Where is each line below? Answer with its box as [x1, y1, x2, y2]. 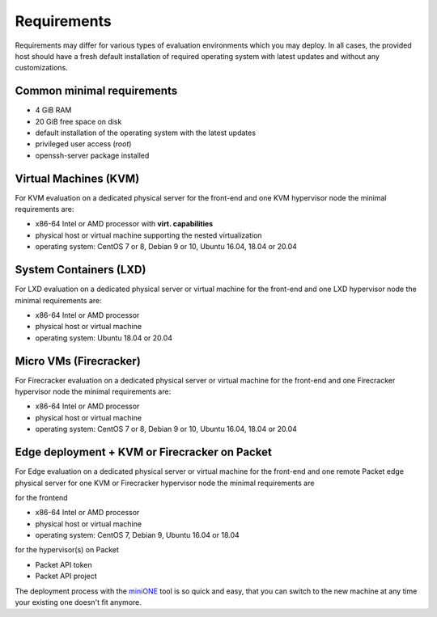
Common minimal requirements [15, 84, 178, 98]
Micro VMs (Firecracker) [15, 354, 141, 368]
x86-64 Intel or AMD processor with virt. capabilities [35, 219, 214, 229]
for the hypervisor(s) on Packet [15, 545, 119, 555]
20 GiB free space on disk [35, 116, 122, 126]
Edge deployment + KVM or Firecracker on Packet [15, 446, 273, 459]
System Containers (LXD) [15, 263, 146, 277]
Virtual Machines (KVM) [15, 171, 140, 185]
